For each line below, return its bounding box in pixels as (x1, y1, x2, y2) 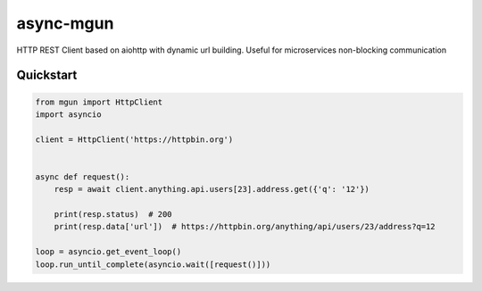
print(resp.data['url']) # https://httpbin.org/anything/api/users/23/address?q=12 (54, 221, 436, 232)
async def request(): (35, 171, 130, 182)
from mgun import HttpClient (35, 96, 163, 107)
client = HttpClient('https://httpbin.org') (35, 134, 234, 145)
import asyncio (35, 109, 102, 120)
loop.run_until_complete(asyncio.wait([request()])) (35, 259, 271, 270)
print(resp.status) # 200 (54, 210, 173, 220)
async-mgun (16, 13, 114, 33)
